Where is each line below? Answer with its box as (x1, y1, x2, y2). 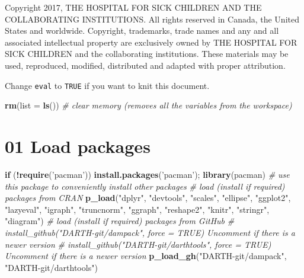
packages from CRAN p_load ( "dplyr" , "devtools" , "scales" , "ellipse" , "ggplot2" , (5, 191, 291, 204)
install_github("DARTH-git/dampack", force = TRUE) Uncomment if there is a (5, 226, 295, 238)
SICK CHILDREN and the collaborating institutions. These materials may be (5, 47, 289, 60)
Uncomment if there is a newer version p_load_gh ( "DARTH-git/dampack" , (5, 250, 287, 262)
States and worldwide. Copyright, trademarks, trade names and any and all (5, 24, 279, 37)
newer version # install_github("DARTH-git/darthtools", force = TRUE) (5, 238, 271, 250)
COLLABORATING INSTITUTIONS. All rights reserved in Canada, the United (5, 12, 299, 25)
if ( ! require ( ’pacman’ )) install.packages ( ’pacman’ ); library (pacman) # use (5, 168, 290, 180)
